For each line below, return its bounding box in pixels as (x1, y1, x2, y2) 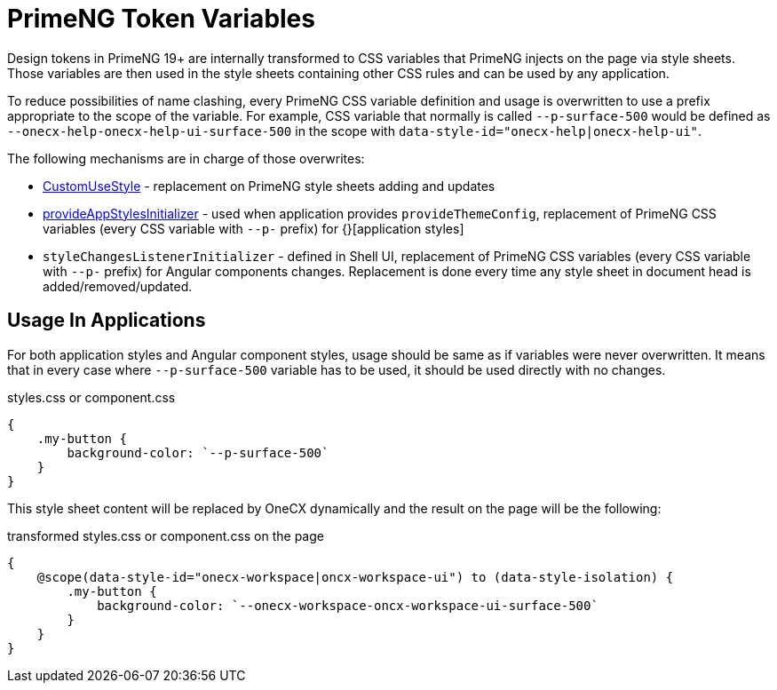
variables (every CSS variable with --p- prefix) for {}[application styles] (43, 220, 464, 236)
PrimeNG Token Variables (7, 4, 315, 34)
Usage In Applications (7, 309, 206, 332)
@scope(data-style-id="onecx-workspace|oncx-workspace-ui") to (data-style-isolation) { (36, 569, 674, 584)
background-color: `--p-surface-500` (67, 445, 329, 460)
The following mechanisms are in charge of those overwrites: (7, 150, 365, 166)
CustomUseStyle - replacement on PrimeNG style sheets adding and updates (43, 178, 496, 194)
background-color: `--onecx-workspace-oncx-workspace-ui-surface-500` (97, 598, 599, 613)
